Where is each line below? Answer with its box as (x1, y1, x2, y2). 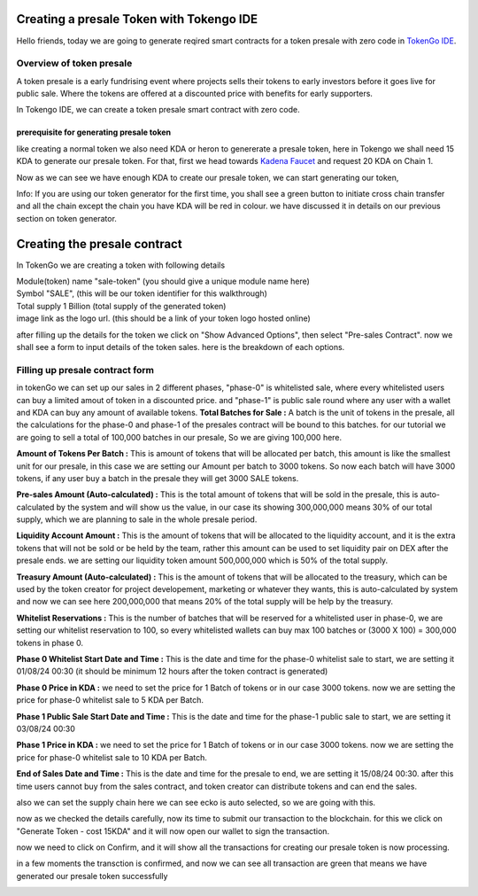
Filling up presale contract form (16, 363, 155, 376)
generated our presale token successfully (16, 870, 168, 881)
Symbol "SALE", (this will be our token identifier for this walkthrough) (16, 288, 267, 299)
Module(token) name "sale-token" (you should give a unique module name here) (16, 276, 310, 287)
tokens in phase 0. (16, 637, 84, 648)
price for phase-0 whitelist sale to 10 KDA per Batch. (16, 752, 208, 762)
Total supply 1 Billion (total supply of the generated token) (16, 300, 227, 311)
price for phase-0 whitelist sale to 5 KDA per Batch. (16, 695, 204, 705)
